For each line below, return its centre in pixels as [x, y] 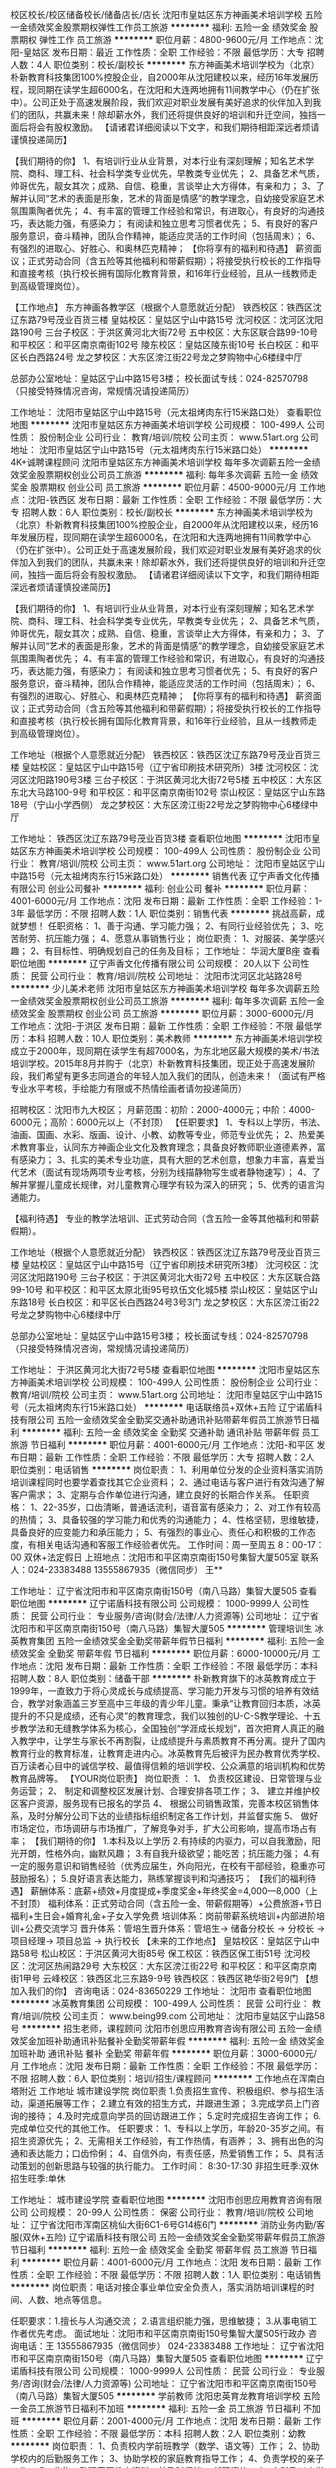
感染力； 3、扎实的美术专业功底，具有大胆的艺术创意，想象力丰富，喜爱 [167, 1159]
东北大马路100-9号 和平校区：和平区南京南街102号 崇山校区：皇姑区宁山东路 [168, 792]
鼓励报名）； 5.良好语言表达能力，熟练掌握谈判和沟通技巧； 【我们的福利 [159, 1878]
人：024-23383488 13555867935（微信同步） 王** [116, 1569]
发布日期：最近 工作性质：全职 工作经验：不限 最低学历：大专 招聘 [188, 52]
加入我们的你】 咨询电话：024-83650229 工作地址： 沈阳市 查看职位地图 [161, 1991]
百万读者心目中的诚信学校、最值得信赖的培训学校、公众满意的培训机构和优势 [168, 1766]
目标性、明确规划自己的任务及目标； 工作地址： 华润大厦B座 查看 [187, 951]
